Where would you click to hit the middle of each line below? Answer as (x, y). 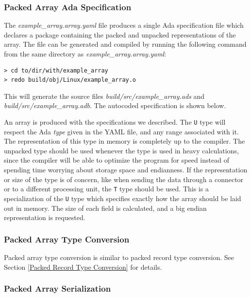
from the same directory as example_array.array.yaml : (85, 54)
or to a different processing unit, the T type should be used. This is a (106, 189)
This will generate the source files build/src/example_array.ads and (104, 96)
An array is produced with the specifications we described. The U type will (115, 121)
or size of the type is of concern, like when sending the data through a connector (124, 179)
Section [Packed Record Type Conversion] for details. (83, 267)
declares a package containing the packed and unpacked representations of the (120, 34)
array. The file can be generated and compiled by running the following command (125, 44)
